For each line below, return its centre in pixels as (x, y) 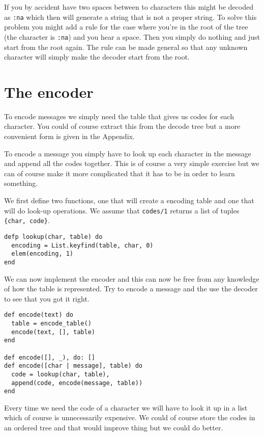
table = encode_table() (51, 323)
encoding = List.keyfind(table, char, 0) (82, 245)
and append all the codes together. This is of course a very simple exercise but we (132, 163)
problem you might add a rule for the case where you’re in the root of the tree (126, 27)
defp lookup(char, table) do (53, 237)
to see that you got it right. (47, 298)
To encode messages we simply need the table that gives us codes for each (119, 116)
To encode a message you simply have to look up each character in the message (128, 153)
